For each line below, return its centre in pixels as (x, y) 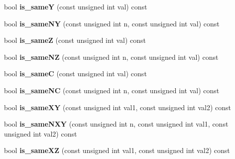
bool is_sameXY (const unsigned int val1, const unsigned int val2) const (118, 107)
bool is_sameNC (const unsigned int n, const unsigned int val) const (112, 90)
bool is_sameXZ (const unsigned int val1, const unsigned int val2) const (117, 150)
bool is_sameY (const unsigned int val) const (76, 6)
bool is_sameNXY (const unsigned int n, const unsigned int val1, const (116, 124)
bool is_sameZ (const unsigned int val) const (75, 40)
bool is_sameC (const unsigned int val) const (75, 74)
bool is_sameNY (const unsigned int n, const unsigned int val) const (112, 23)
